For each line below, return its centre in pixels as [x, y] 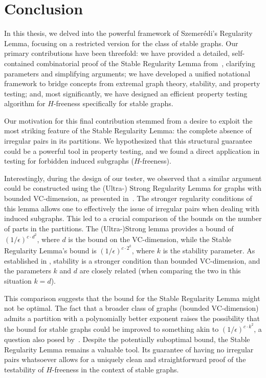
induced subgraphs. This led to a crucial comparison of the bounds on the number [133, 218]
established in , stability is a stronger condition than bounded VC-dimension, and [132, 260]
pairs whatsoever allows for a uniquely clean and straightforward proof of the [125, 359]
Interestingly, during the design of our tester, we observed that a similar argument [133, 178]
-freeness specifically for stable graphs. [113, 103]
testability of [24, 369]
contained [19, 63]
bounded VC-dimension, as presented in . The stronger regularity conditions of [128, 198]
